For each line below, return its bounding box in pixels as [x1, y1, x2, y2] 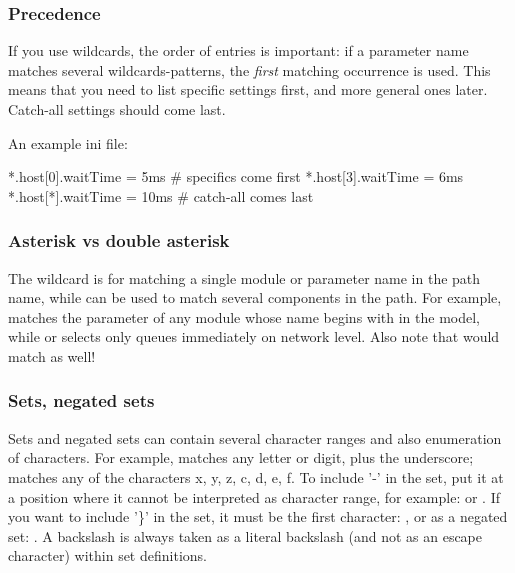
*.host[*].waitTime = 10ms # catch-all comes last [8, 185, 314, 206]
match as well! [8, 345, 96, 366]
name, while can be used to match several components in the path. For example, [8, 287, 502, 308]
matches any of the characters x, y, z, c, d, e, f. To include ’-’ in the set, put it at [8, 466, 504, 487]
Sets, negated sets [8, 388, 155, 413]
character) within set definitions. [8, 545, 207, 566]
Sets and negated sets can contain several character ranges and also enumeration [8, 427, 502, 448]
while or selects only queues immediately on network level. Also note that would [8, 326, 500, 347]
